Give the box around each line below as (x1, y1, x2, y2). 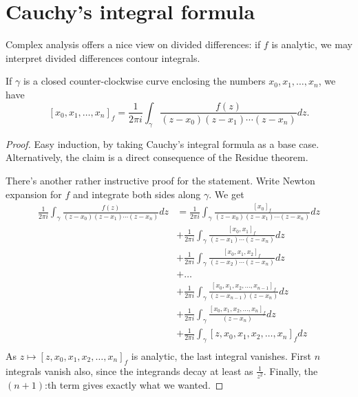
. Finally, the (263, 363, 318, 378)
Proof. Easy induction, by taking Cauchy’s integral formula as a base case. (6, 136, 319, 151)
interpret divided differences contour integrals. (6, 50, 200, 65)
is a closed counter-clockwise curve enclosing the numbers (23, 74, 266, 88)
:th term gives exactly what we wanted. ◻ (45, 377, 224, 391)
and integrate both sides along (73, 186, 201, 201)
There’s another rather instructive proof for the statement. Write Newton (6, 173, 315, 187)
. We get (209, 186, 244, 201)
